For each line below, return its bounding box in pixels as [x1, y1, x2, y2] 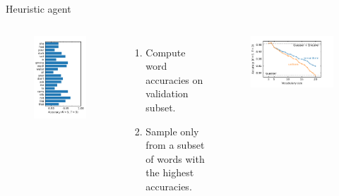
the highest [145, 165, 194, 180]
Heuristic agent [6, 1, 71, 16]
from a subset [145, 137, 205, 152]
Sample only [145, 123, 199, 138]
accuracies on [145, 72, 203, 87]
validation [145, 86, 189, 101]
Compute [145, 44, 186, 59]
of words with [145, 151, 205, 166]
